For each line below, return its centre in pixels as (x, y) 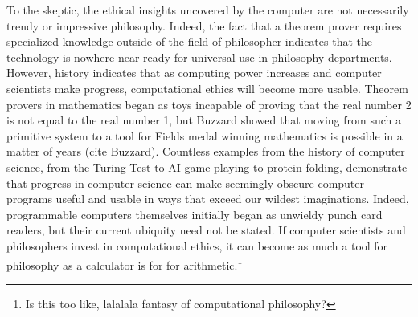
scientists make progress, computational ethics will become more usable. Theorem (207, 88)
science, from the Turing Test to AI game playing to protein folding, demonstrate (207, 167)
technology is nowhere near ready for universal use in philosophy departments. (199, 57)
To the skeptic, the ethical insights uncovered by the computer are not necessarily (208, 10)
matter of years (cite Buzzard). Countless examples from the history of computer (206, 151)
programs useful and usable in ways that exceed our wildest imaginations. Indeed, (208, 199)
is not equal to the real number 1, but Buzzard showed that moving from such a (204, 120)
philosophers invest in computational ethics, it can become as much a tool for (197, 245)
